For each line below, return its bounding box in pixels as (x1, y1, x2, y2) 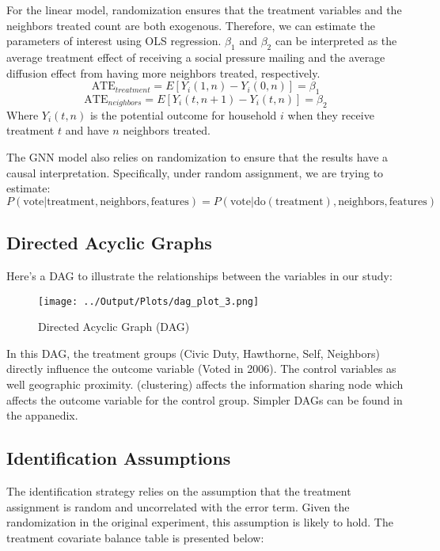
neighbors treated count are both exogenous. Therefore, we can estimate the (6, 17, 375, 33)
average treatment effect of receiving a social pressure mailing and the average (6, 48, 385, 65)
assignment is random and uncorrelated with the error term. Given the (6, 498, 350, 515)
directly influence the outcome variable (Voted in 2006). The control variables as (6, 360, 396, 377)
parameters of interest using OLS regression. (6, 32, 222, 49)
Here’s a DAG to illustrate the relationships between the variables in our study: (6, 267, 393, 283)
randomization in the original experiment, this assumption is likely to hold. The (6, 514, 393, 530)
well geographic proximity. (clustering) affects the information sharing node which (6, 375, 404, 392)
